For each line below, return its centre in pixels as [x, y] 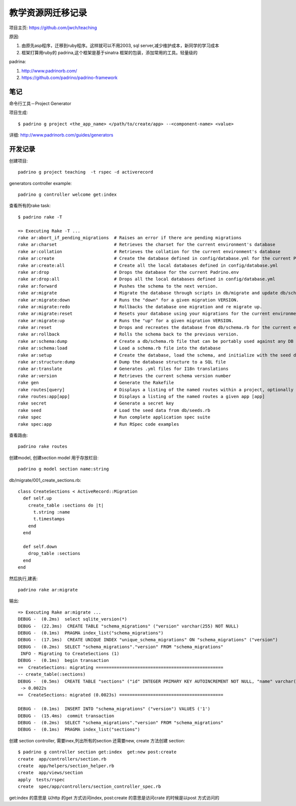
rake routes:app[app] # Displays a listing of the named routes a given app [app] [141, 396]
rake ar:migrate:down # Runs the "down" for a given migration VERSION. [129, 300]
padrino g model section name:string [64, 469]
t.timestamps [49, 519]
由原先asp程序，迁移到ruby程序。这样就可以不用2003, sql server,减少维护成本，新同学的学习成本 [120, 46]
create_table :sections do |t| [66, 505]
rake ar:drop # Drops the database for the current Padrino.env [129, 272]
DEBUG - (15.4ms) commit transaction [66, 716]
